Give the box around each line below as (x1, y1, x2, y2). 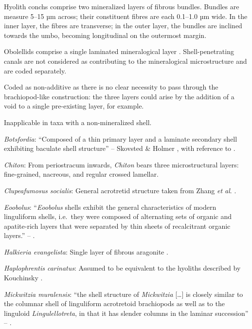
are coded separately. (4, 65, 67, 75)
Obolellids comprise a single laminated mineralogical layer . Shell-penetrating (4, 46, 234, 56)
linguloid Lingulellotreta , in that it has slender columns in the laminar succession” (4, 308, 249, 318)
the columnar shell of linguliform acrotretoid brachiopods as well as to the (4, 298, 225, 309)
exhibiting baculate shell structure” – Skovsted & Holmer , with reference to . (4, 143, 235, 153)
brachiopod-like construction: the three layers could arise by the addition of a (4, 91, 234, 101)
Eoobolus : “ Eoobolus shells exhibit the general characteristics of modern (4, 201, 216, 212)
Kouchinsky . (4, 273, 43, 283)
